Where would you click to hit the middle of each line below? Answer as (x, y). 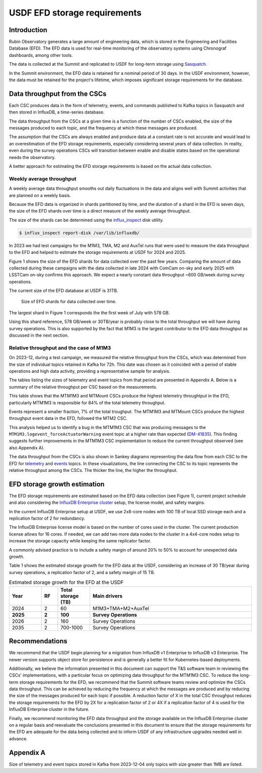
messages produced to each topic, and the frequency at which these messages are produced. (103, 128)
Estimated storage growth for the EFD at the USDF (66, 582)
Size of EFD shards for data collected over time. (69, 302)
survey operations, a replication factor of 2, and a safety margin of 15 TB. (82, 572)
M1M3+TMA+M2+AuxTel (121, 608)
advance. (18, 738)
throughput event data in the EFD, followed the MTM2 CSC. (68, 418)
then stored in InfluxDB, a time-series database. (57, 112)
